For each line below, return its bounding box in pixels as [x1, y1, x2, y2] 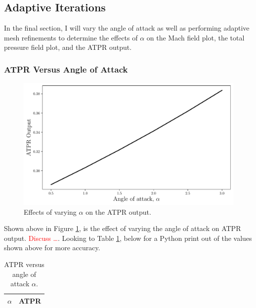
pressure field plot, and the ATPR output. [4, 42, 132, 52]
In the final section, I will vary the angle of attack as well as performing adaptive [4, 23, 250, 33]
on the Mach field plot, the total [146, 32, 245, 42]
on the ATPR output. [85, 206, 151, 217]
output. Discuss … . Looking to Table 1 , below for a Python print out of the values [4, 232, 252, 243]
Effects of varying [24, 206, 77, 217]
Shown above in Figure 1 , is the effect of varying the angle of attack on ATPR [4, 223, 241, 233]
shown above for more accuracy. [4, 242, 100, 253]
